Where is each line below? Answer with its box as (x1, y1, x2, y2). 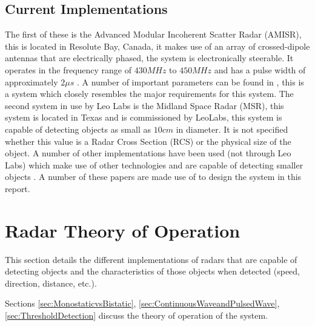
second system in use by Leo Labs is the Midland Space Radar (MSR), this (5, 99, 284, 111)
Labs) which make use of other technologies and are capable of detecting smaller (5, 158, 303, 171)
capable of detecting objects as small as (5, 122, 151, 135)
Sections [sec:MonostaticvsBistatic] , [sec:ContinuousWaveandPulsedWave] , (5, 297, 280, 310)
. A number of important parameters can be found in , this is (76, 75, 304, 88)
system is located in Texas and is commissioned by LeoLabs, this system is (5, 111, 282, 124)
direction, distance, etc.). (5, 276, 97, 289)
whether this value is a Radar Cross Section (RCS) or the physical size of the (5, 135, 291, 147)
